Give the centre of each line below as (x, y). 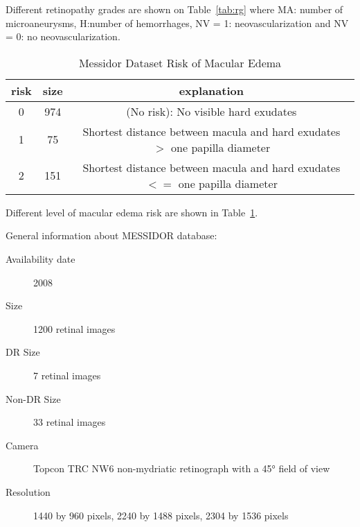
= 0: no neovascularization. (63, 36)
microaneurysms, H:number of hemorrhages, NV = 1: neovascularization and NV (177, 23)
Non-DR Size (33, 398)
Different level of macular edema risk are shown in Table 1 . (132, 212)
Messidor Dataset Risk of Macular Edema (180, 62)
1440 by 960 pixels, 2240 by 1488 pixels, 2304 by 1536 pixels (161, 515)
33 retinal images (70, 422)
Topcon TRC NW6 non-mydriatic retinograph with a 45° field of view (182, 468)
